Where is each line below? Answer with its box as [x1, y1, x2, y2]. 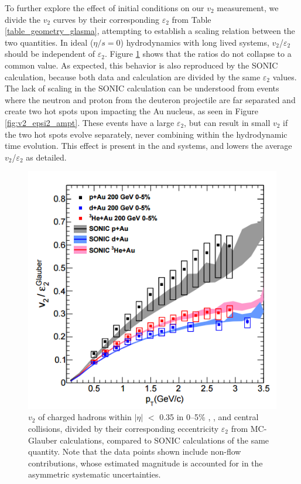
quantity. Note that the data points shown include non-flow [28, 445, 241, 458]
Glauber [28, 434, 57, 446]
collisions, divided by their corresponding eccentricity [28, 422, 219, 434]
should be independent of [5, 47, 95, 60]
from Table [172, 13, 211, 25]
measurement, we [217, 2, 279, 13]
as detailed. [26, 151, 67, 163]
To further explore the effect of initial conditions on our [5, 2, 204, 13]
